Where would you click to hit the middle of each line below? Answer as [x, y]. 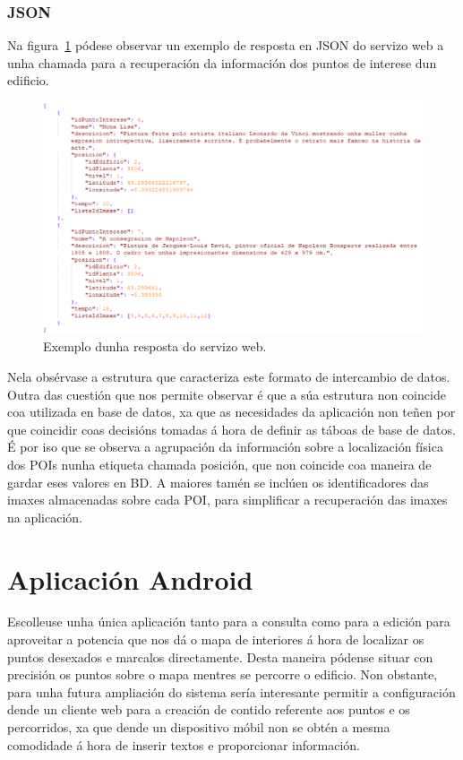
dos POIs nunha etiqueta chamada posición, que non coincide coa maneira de [219, 464]
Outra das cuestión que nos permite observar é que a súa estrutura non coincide [227, 394]
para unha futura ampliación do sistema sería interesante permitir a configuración [231, 691]
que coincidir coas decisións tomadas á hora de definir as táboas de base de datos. [231, 429]
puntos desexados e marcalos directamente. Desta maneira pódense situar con [220, 656]
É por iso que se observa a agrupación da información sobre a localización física [225, 447]
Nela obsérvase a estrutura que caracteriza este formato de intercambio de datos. [229, 376]
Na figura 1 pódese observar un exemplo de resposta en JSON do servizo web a [226, 45]
